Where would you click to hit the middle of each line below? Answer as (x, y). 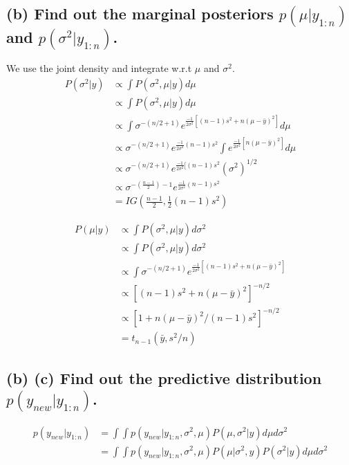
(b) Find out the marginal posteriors (140, 13)
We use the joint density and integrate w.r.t (99, 68)
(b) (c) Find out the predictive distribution (164, 378)
